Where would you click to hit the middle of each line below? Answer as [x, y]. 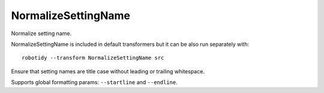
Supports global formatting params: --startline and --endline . [94, 82]
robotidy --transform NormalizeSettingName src [93, 58]
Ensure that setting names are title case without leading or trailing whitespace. [108, 71]
